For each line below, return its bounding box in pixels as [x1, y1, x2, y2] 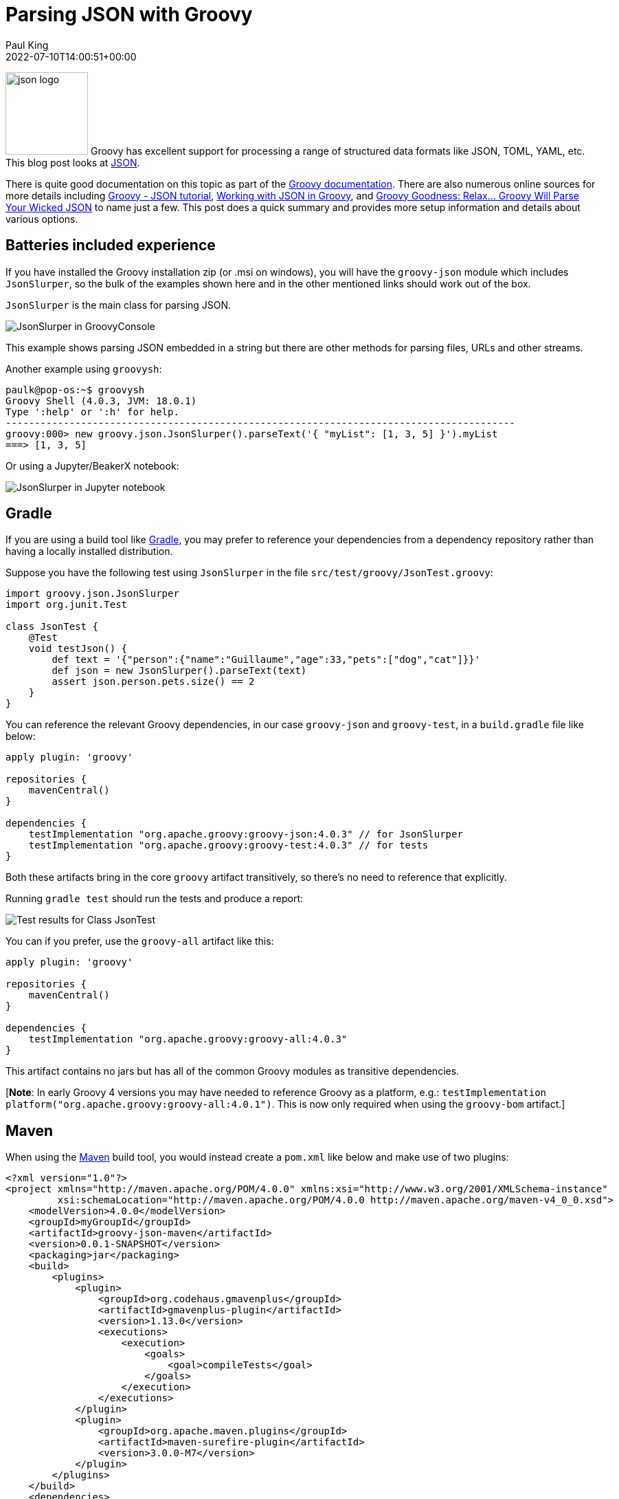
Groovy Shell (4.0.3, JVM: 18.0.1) [5, 395, 197, 406]
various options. [5, 212, 78, 225]
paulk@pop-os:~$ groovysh [5, 384, 145, 395]
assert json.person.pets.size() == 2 [52, 676, 255, 688]
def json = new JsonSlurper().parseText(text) [52, 665, 307, 677]
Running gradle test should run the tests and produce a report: [5, 893, 304, 905]
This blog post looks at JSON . [5, 156, 140, 168]
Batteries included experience [5, 237, 216, 254]
